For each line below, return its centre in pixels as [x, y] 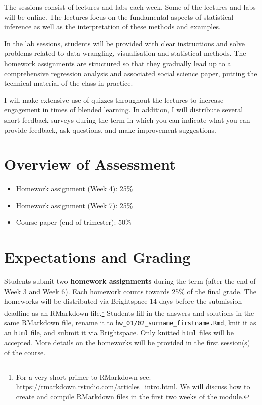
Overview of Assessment [90, 164]
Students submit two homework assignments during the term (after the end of [130, 281]
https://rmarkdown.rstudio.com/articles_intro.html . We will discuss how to [133, 387]
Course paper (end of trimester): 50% [74, 222]
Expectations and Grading [97, 257]
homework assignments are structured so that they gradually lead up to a [118, 63]
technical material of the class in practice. [69, 83]
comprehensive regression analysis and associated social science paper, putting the [131, 73]
